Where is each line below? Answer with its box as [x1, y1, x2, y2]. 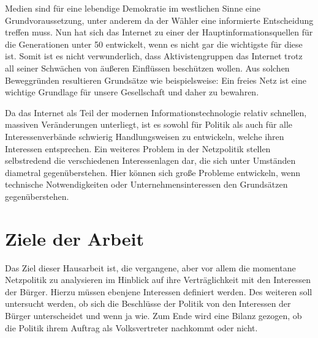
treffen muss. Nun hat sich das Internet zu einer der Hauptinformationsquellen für [5, 26, 313, 39]
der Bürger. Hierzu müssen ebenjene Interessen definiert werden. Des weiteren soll [5, 285, 312, 298]
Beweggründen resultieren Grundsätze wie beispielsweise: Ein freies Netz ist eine [5, 73, 306, 86]
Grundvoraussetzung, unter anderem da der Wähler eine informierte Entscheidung [5, 13, 314, 26]
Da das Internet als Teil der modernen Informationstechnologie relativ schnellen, [5, 106, 307, 119]
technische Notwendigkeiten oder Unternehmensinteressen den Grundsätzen [5, 178, 288, 191]
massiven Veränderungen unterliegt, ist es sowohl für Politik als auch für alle [5, 118, 293, 131]
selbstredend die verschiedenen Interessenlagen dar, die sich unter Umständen [5, 154, 296, 167]
